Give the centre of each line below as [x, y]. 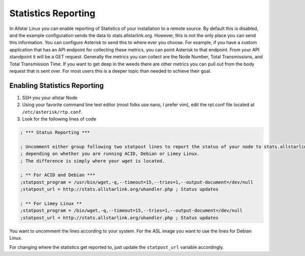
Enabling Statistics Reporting [57, 86]
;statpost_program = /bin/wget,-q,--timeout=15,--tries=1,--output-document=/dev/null [131, 211]
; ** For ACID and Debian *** [58, 175]
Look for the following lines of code [59, 119]
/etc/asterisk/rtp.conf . [52, 112]
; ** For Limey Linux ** [51, 203]
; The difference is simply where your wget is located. [93, 161]
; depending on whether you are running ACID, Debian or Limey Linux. [110, 154]
